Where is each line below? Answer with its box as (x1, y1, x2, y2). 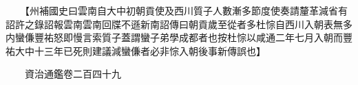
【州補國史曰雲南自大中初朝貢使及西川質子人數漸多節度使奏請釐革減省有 (24, 3, 348, 17)
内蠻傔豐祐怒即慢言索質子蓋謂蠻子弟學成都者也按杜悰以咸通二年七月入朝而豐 (6, 30, 352, 45)
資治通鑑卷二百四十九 (24, 66, 121, 81)
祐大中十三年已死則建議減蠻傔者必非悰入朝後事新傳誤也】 (6, 43, 266, 58)
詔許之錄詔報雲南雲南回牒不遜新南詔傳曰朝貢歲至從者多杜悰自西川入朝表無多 (6, 16, 352, 31)
